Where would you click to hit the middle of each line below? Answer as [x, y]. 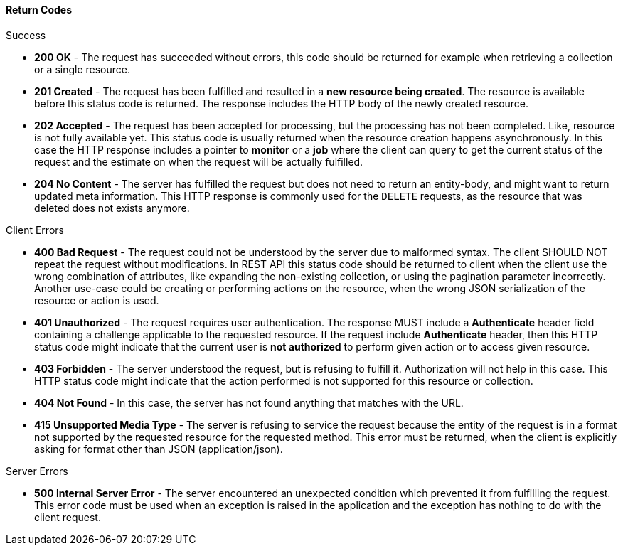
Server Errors [37, 471]
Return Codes [39, 10]
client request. [68, 517]
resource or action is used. [97, 300]
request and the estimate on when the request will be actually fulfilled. [199, 161]
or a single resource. [82, 69]
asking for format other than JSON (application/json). [159, 449]
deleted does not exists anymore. [112, 208]
